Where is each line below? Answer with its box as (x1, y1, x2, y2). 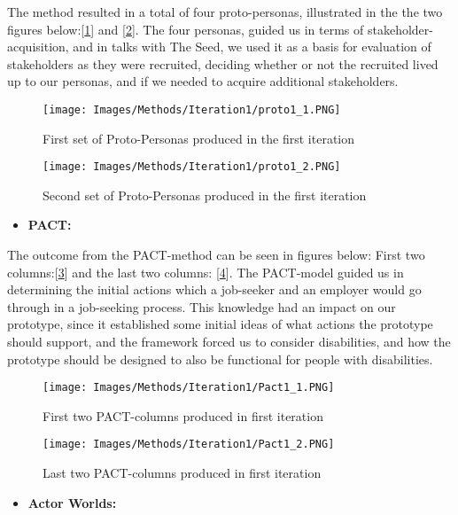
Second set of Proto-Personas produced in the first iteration (43, 185, 367, 204)
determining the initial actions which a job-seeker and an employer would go (7, 280, 422, 299)
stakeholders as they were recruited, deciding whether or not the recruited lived (7, 54, 439, 73)
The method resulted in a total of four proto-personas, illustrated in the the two (7, 3, 443, 20)
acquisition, (7, 37, 69, 56)
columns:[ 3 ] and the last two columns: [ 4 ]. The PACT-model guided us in (7, 262, 404, 281)
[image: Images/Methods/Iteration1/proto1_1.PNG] (43, 103, 341, 116)
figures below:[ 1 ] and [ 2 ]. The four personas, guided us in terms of (7, 20, 364, 38)
